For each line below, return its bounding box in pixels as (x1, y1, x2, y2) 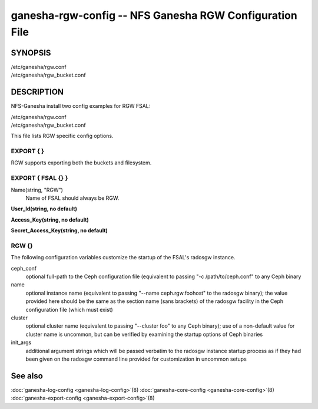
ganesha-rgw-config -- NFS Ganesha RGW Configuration (11, 9, 297, 22)
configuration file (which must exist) (25, 306, 113, 313)
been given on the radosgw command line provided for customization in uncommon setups (25, 355, 247, 362)
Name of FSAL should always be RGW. (25, 194, 120, 202)
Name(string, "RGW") (11, 186, 63, 193)
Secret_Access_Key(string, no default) (11, 227, 108, 234)
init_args (11, 339, 32, 346)
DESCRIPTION (11, 87, 64, 97)
